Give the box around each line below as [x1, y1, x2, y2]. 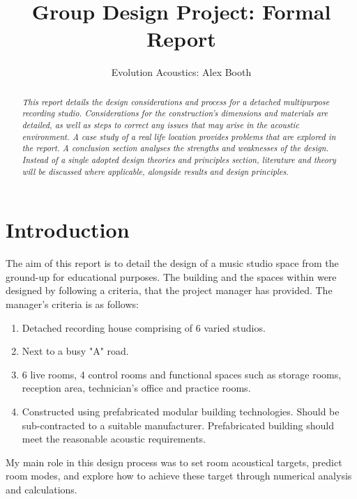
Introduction [6, 215, 130, 244]
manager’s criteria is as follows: [6, 297, 139, 312]
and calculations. [6, 482, 77, 496]
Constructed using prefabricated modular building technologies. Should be [22, 404, 340, 418]
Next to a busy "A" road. [22, 344, 129, 358]
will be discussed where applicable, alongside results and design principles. [22, 165, 289, 177]
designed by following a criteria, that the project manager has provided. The [6, 283, 333, 298]
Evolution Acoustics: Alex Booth [111, 65, 252, 79]
